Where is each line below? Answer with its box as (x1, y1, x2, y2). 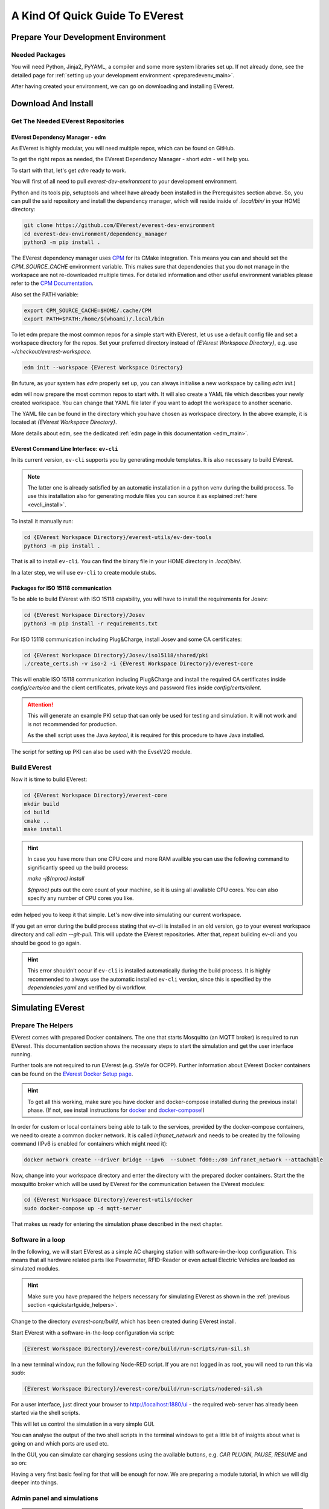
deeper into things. (11, 1479, 59, 1486)
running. (11, 1051, 33, 1058)
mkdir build (24, 800, 60, 807)
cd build (24, 809, 50, 816)
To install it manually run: (11, 518, 74, 525)
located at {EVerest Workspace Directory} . (11, 418, 117, 426)
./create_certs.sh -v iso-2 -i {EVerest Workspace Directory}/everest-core (24, 660, 254, 667)
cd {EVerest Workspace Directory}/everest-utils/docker (24, 1196, 193, 1204)
